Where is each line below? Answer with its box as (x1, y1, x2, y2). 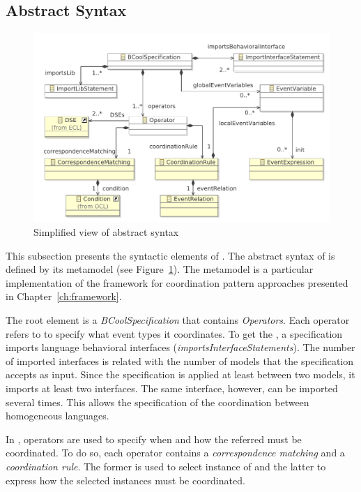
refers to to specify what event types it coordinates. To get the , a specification (6, 326, 343, 341)
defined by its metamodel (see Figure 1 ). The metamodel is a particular (6, 262, 314, 276)
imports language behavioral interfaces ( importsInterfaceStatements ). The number (6, 340, 355, 355)
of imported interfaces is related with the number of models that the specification (6, 353, 354, 368)
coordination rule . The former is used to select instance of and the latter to (6, 459, 326, 473)
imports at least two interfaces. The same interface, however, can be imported (6, 380, 338, 395)
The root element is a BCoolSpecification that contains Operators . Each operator (6, 312, 350, 327)
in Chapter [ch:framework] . (6, 289, 122, 304)
